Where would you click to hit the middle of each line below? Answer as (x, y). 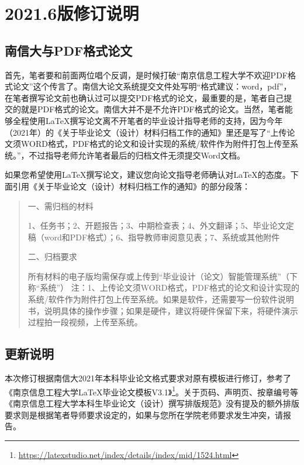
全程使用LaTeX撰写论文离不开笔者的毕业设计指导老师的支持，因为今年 (148, 120)
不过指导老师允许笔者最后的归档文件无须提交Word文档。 (137, 155)
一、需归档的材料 (61, 206)
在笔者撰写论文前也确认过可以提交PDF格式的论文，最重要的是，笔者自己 (144, 97)
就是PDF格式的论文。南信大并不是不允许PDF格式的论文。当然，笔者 (153, 109)
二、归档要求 (52, 256)
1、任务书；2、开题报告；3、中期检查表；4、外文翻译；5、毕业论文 (157, 225)
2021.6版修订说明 (72, 13)
